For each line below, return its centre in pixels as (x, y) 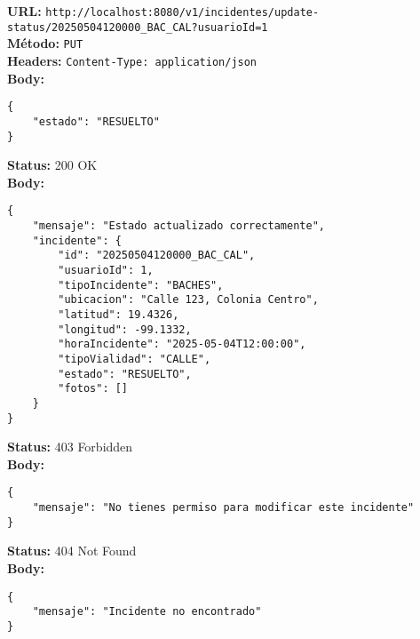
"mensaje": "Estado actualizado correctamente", (178, 226)
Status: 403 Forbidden (70, 447)
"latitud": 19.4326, (119, 314)
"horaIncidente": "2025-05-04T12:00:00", (182, 344)
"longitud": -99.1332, (125, 329)
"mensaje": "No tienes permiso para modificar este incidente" (223, 508)
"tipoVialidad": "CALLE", (135, 359)
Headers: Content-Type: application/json (132, 60)
